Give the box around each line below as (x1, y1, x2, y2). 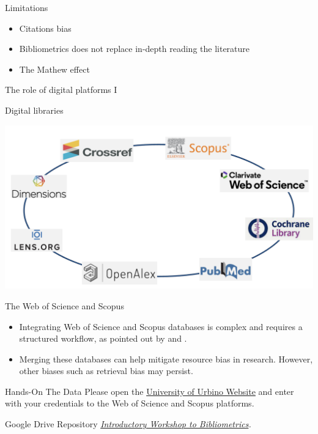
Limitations (5, 1, 48, 13)
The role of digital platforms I (5, 83, 117, 96)
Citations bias (19, 21, 72, 34)
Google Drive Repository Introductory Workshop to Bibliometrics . (5, 417, 251, 430)
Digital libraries (5, 103, 64, 116)
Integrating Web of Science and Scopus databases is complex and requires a (19, 320, 303, 333)
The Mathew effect (19, 62, 90, 75)
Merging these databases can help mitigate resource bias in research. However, (19, 352, 313, 365)
